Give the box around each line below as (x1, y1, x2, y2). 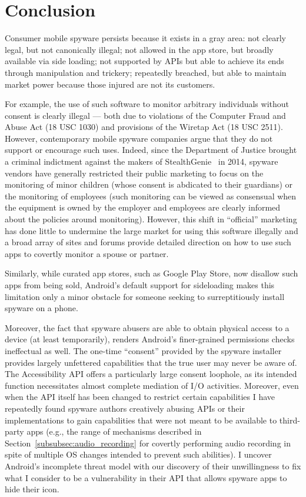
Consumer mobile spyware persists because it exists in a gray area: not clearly (5, 32, 286, 44)
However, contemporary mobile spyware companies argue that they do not (5, 132, 273, 144)
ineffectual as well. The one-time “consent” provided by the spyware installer (5, 344, 282, 356)
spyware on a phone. (5, 302, 78, 314)
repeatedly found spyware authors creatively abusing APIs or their (5, 402, 245, 414)
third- (279, 413, 300, 426)
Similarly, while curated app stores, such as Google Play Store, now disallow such (5, 267, 298, 279)
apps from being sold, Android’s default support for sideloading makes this (5, 279, 275, 291)
